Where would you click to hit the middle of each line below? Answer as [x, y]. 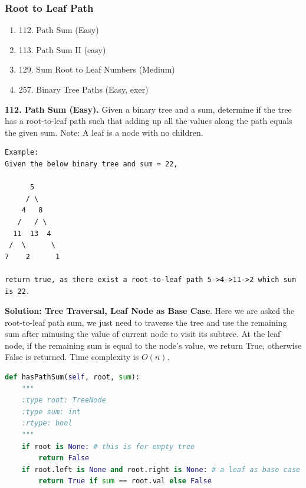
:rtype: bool [47, 423]
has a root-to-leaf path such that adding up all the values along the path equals [149, 121]
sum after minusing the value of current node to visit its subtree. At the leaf [143, 334]
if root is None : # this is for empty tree [108, 446]
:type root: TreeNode [64, 400]
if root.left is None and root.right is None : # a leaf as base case [161, 469]
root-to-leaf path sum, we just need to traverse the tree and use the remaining [146, 322]
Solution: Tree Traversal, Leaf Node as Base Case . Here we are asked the [150, 311]
